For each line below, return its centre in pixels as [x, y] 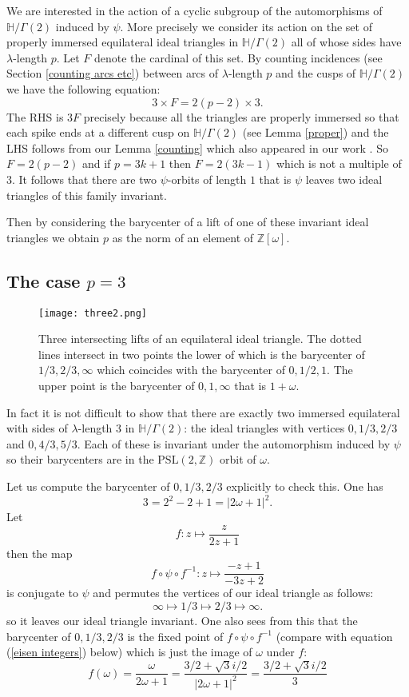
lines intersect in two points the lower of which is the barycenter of [202, 354]
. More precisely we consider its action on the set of [246, 26]
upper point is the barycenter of [117, 385]
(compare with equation [334, 636]
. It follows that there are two [84, 179]
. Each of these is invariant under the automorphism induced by [234, 443]
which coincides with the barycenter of [191, 370]
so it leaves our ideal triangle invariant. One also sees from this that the [182, 620]
